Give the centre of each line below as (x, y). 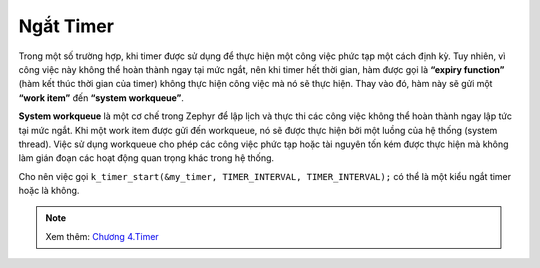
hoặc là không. (49, 191)
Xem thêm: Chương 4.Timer (102, 236)
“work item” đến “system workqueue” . (101, 97)
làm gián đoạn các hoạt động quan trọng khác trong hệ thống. (146, 158)
